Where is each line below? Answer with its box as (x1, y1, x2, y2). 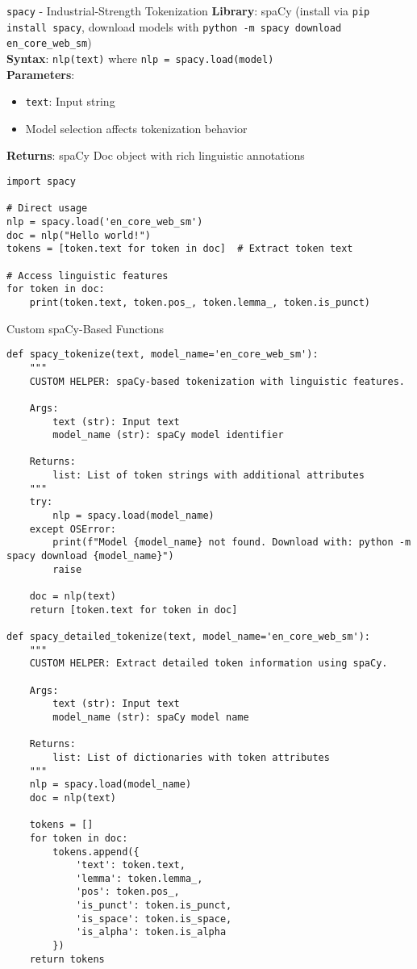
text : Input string (25, 93, 115, 110)
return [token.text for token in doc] (29, 604, 238, 616)
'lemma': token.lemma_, (75, 872, 203, 884)
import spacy (6, 176, 76, 188)
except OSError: (29, 523, 117, 535)
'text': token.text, (75, 859, 186, 871)
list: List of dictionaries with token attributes (52, 751, 330, 763)
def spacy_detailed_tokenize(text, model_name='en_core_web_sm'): (6, 631, 371, 642)
